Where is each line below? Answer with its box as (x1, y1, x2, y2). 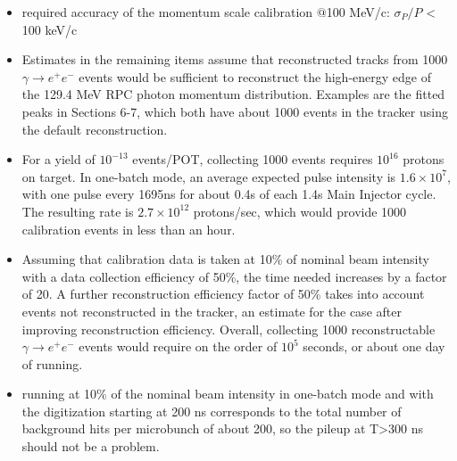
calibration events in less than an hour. (21, 219, 236, 238)
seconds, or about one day (303, 337, 445, 356)
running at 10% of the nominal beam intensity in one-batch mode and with (21, 384, 434, 403)
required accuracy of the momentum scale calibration (21, 3, 313, 21)
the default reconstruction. (21, 119, 168, 138)
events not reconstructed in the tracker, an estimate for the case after (21, 301, 402, 320)
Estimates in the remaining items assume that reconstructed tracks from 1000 (21, 50, 448, 69)
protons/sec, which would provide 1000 (193, 202, 407, 220)
